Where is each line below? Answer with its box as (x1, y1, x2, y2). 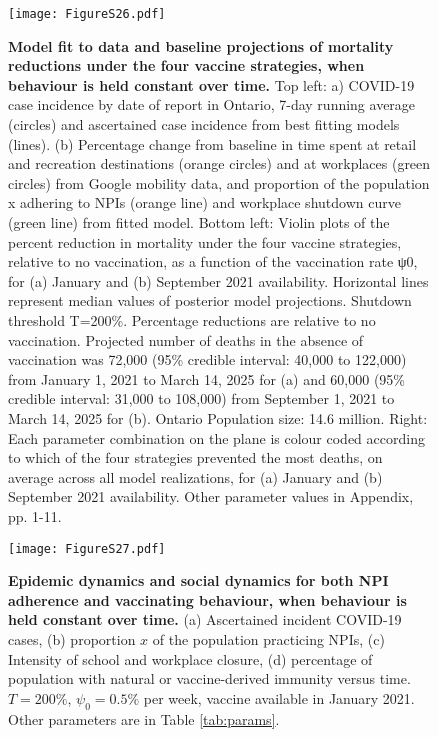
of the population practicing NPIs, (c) (152, 628, 385, 649)
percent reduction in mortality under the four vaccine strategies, (8, 231, 402, 252)
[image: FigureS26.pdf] (8, 7, 166, 21)
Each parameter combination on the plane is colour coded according (8, 427, 425, 448)
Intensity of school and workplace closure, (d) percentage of (8, 648, 373, 669)
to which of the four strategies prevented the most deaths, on (8, 447, 383, 468)
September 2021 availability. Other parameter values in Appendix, (8, 486, 414, 507)
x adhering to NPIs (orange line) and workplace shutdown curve (8, 192, 401, 213)
